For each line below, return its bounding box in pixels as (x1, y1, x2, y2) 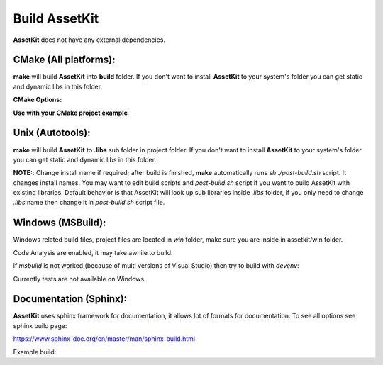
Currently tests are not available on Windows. (13, 274, 146, 283)
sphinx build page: (13, 321, 67, 330)
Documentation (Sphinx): (13, 293, 128, 305)
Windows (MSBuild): (13, 217, 106, 229)
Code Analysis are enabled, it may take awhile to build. (13, 248, 173, 257)
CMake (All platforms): (13, 54, 116, 66)
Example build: (13, 347, 57, 356)
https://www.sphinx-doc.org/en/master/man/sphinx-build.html (13, 335, 195, 343)
